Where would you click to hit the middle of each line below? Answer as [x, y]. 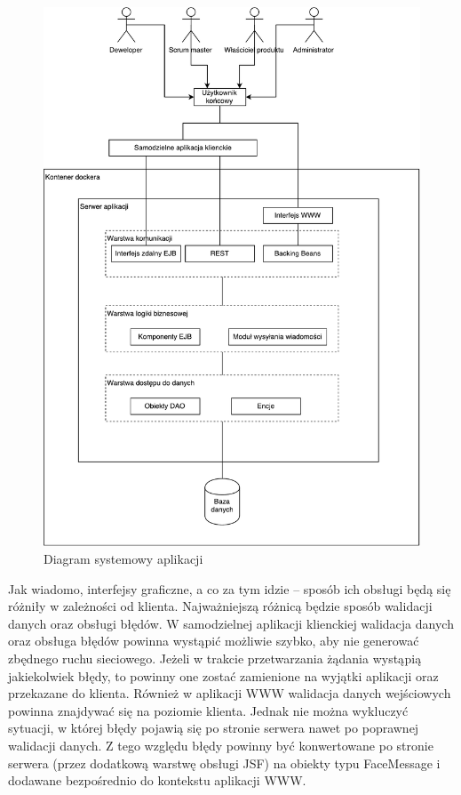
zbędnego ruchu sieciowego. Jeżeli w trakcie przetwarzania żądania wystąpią [215, 658]
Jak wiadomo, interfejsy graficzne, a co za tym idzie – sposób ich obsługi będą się [230, 588]
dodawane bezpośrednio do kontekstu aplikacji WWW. [157, 780]
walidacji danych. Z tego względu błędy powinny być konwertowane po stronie [221, 745]
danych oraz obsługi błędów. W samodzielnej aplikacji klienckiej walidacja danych [231, 623]
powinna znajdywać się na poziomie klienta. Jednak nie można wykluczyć [208, 710]
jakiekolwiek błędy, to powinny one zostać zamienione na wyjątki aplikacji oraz [223, 675]
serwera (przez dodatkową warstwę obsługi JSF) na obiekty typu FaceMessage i [224, 763]
